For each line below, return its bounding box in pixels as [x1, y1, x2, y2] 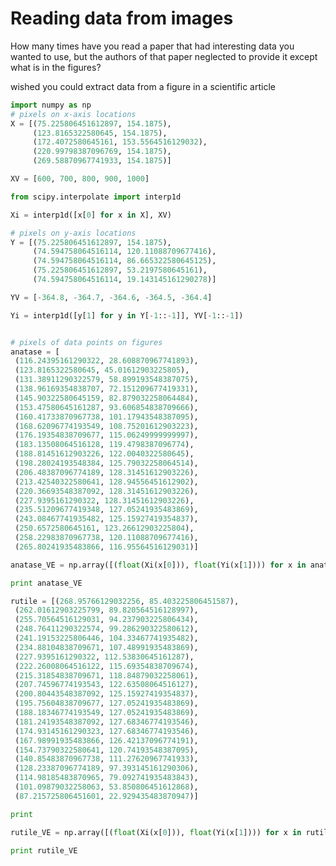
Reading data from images [10, 7, 234, 30]
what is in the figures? [10, 61, 102, 73]
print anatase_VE [10, 578, 83, 588]
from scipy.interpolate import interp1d [10, 192, 182, 202]
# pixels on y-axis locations [10, 228, 137, 238]
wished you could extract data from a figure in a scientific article [10, 80, 276, 92]
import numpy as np [10, 100, 92, 110]
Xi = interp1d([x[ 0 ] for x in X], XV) [10, 210, 172, 220]
